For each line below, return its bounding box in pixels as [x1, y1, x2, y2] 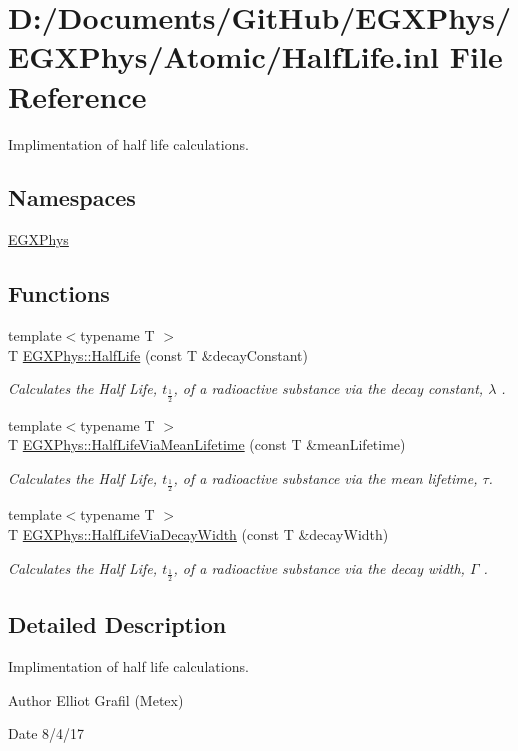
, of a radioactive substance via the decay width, [173, 557, 465, 578]
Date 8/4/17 [8, 723, 85, 744]
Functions [8, 278, 110, 309]
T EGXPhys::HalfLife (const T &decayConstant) [8, 344, 308, 365]
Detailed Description [8, 609, 227, 640]
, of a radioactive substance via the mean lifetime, [173, 467, 478, 488]
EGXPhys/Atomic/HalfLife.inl [8, 36, 440, 77]
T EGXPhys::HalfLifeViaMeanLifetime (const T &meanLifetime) [8, 434, 406, 455]
